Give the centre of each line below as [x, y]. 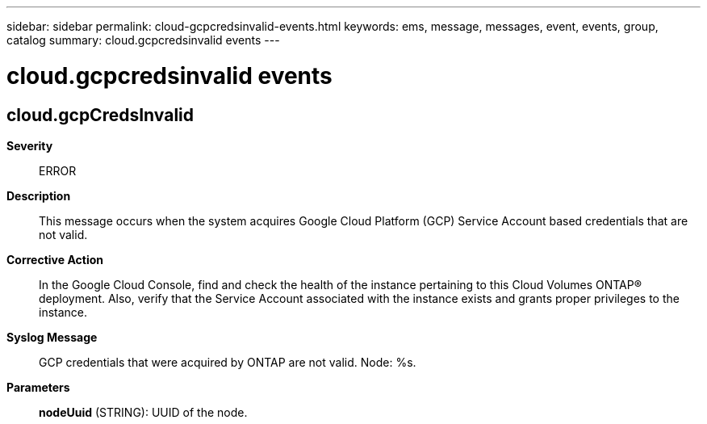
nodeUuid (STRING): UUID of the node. [143, 412]
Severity [30, 145]
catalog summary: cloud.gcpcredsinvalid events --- [143, 40]
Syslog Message [52, 337]
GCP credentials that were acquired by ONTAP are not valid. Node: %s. [228, 362]
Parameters [38, 387]
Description [39, 195]
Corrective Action [55, 259]
